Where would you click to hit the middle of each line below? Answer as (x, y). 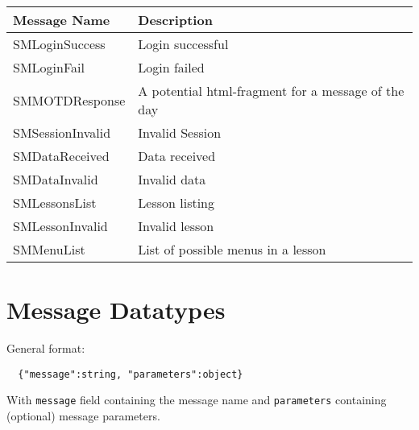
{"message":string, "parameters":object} (131, 374)
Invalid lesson (176, 226)
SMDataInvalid (56, 179)
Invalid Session (180, 132)
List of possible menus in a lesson (232, 249)
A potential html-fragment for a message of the (271, 91)
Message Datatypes (116, 310)
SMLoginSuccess (59, 44)
